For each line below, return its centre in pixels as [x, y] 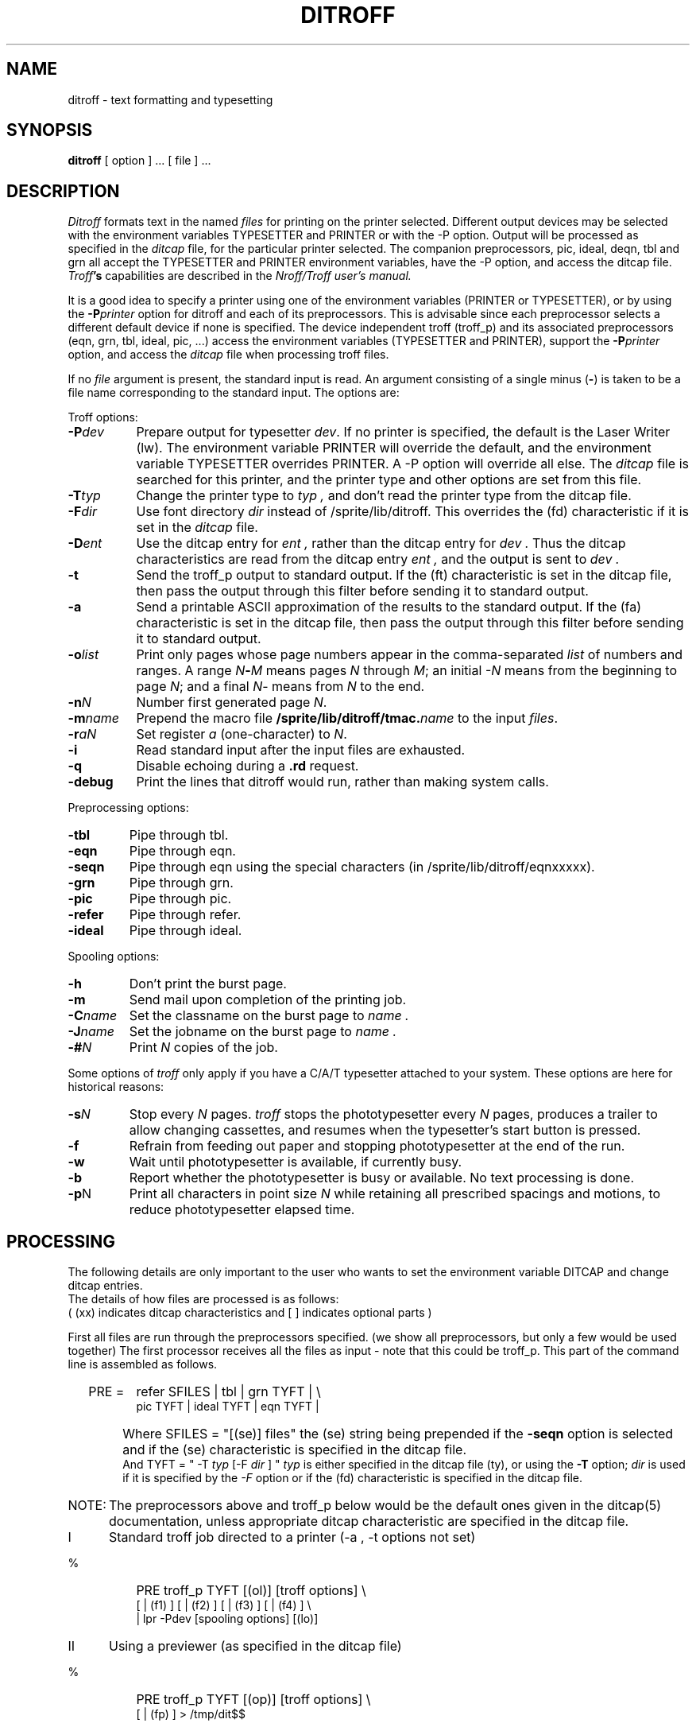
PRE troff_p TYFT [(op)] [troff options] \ [253, 1700]
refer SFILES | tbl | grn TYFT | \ [228, 1392]
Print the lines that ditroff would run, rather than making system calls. [342, 782]
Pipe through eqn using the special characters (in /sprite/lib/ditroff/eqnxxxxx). [362, 867]
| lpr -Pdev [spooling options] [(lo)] [227, 1619]
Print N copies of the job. [203, 1048]
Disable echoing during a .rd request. [247, 766]
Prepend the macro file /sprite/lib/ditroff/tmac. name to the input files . [347, 718]
